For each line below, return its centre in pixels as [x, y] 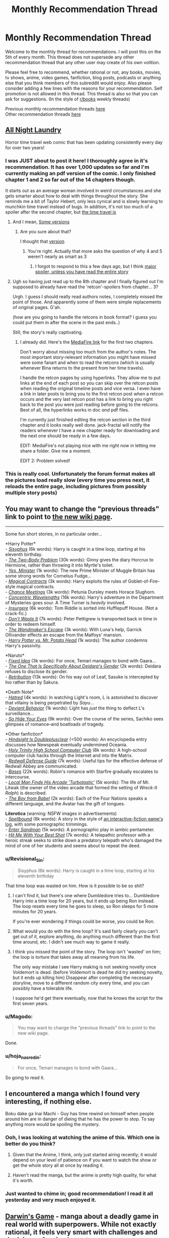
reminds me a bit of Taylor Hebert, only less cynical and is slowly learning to [84, 201]
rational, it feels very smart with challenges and [81, 1232]
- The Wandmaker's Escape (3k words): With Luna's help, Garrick [73, 629]
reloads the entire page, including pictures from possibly [76, 486]
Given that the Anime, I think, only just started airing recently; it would [84, 1155]
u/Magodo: [19, 1017]
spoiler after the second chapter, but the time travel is [61, 212]
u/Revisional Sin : [25, 859]
